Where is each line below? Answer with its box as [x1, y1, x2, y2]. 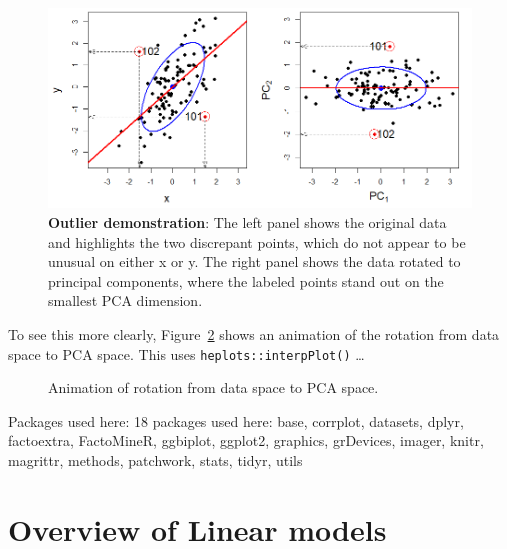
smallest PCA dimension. [48, 290, 203, 311]
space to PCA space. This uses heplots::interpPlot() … [8, 343, 365, 364]
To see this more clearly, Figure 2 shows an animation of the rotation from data [8, 323, 500, 344]
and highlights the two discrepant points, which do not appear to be [48, 231, 466, 252]
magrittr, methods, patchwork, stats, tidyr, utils [8, 450, 303, 471]
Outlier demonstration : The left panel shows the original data [48, 212, 447, 233]
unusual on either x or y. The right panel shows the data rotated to [48, 251, 461, 272]
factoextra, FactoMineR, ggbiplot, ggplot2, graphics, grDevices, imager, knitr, [8, 430, 484, 451]
